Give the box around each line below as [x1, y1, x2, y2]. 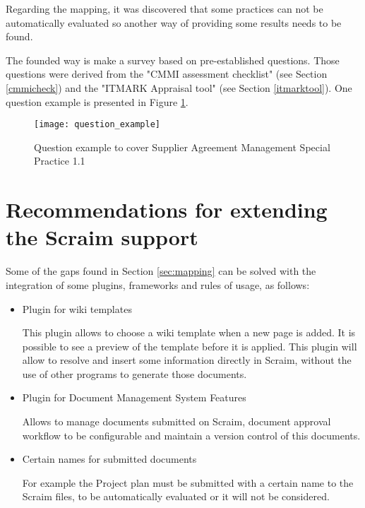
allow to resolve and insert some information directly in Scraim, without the [22, 353, 352, 367]
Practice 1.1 [34, 153, 85, 168]
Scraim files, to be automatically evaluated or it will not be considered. [22, 489, 330, 504]
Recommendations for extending [6, 195, 328, 224]
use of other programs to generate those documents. [22, 366, 247, 381]
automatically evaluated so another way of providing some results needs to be [6, 15, 342, 30]
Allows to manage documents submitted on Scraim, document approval [22, 414, 331, 429]
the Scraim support [6, 223, 198, 252]
